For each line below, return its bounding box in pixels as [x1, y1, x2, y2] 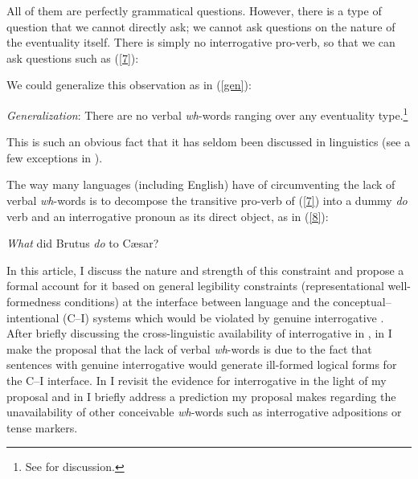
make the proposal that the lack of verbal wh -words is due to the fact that [6, 340, 372, 357]
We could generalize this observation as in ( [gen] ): [6, 76, 252, 93]
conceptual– [333, 293, 391, 309]
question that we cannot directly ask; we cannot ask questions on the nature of [6, 18, 395, 35]
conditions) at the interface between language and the [64, 293, 330, 309]
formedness [6, 293, 61, 309]
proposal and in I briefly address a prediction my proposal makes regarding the [6, 387, 396, 404]
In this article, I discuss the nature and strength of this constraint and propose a [6, 261, 404, 278]
